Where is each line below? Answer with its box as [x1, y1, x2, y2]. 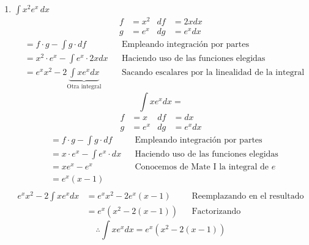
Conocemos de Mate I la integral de [135, 163, 269, 172]
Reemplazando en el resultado [192, 192, 304, 201]
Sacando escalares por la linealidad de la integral [122, 68, 305, 77]
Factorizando [192, 207, 241, 216]
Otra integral [67, 83, 102, 90]
